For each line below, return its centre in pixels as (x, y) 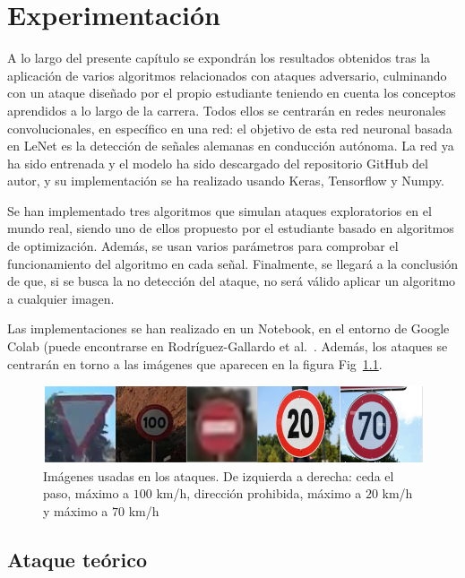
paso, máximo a (86, 493)
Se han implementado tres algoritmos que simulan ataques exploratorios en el (220, 210)
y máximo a (76, 510)
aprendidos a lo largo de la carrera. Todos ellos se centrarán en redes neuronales (227, 110)
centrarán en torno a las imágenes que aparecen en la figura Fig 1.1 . (195, 363)
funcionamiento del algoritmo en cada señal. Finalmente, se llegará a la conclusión (232, 263)
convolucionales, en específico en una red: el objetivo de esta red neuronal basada (230, 128)
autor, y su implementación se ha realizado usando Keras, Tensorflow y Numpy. (226, 181)
